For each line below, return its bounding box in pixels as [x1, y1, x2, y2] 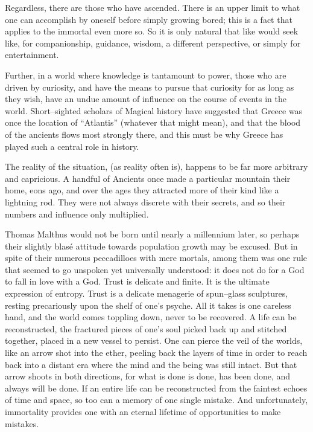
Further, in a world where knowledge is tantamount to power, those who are [5, 68, 286, 81]
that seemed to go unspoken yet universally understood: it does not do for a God [5, 263, 305, 276]
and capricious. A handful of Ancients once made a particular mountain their [5, 172, 291, 184]
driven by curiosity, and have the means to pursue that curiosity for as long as [5, 80, 294, 93]
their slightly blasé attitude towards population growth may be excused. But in [5, 239, 298, 252]
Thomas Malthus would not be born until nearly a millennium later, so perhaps [5, 228, 300, 240]
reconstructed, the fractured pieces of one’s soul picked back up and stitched [5, 322, 287, 335]
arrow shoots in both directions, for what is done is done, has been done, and [5, 370, 291, 382]
